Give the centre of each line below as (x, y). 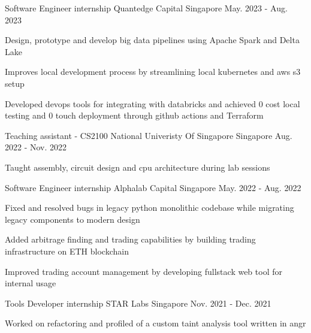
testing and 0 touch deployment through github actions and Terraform (134, 115)
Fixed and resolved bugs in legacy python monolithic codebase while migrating (150, 208)
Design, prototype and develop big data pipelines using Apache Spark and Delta (152, 40)
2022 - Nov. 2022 (36, 147)
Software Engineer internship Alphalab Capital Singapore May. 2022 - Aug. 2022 (153, 187)
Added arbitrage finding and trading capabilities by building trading (130, 239)
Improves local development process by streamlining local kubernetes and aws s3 (153, 72)
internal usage (31, 283)
